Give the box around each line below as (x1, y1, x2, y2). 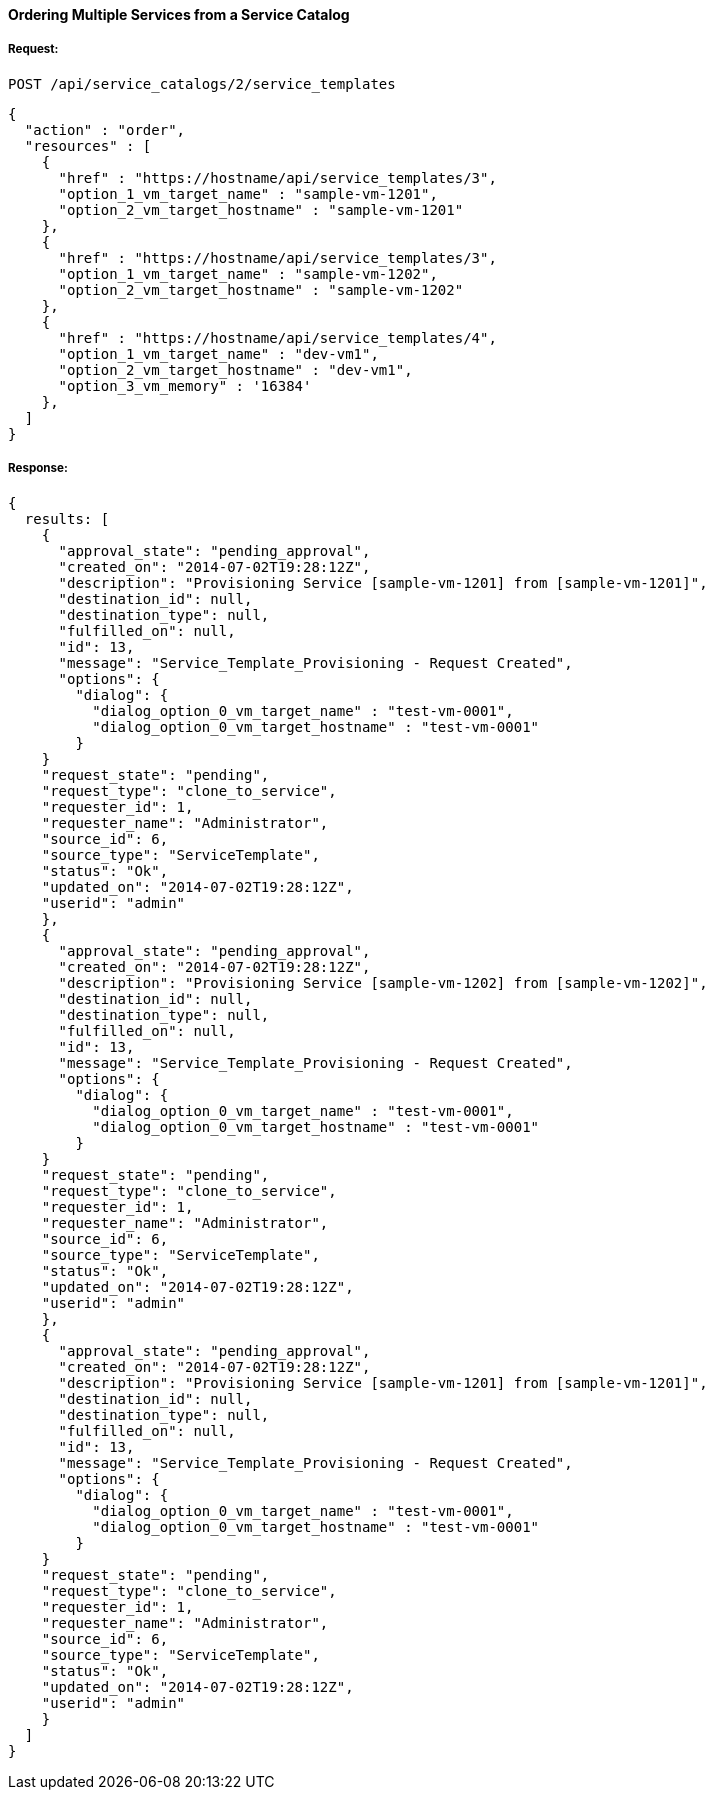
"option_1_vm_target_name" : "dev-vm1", (58, 345, 379, 362)
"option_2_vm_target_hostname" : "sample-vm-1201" (58, 201, 464, 218)
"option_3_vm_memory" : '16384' (58, 377, 312, 394)
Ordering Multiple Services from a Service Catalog (8, 6, 350, 23)
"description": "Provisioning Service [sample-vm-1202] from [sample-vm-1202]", (58, 974, 708, 991)
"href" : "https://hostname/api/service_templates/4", (58, 329, 497, 346)
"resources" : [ (24, 137, 152, 154)
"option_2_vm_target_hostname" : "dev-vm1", (58, 361, 413, 378)
